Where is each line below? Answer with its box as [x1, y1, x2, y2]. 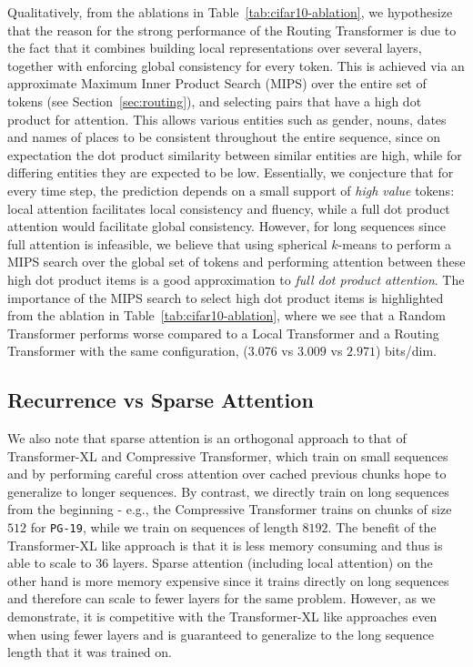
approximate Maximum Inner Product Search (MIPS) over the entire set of [7, 74, 427, 93]
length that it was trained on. [7, 642, 172, 662]
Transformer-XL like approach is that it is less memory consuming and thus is [7, 535, 443, 554]
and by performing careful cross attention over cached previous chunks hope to [7, 464, 447, 483]
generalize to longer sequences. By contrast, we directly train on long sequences [7, 481, 449, 500]
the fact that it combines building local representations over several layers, [7, 38, 422, 57]
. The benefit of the [327, 518, 437, 537]
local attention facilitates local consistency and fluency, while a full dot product [7, 198, 450, 217]
